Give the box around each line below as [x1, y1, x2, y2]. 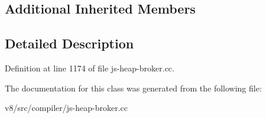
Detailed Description [5, 34, 134, 53]
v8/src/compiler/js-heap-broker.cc [5, 101, 128, 114]
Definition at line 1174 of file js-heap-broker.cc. [5, 61, 174, 74]
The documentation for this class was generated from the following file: [5, 81, 262, 94]
